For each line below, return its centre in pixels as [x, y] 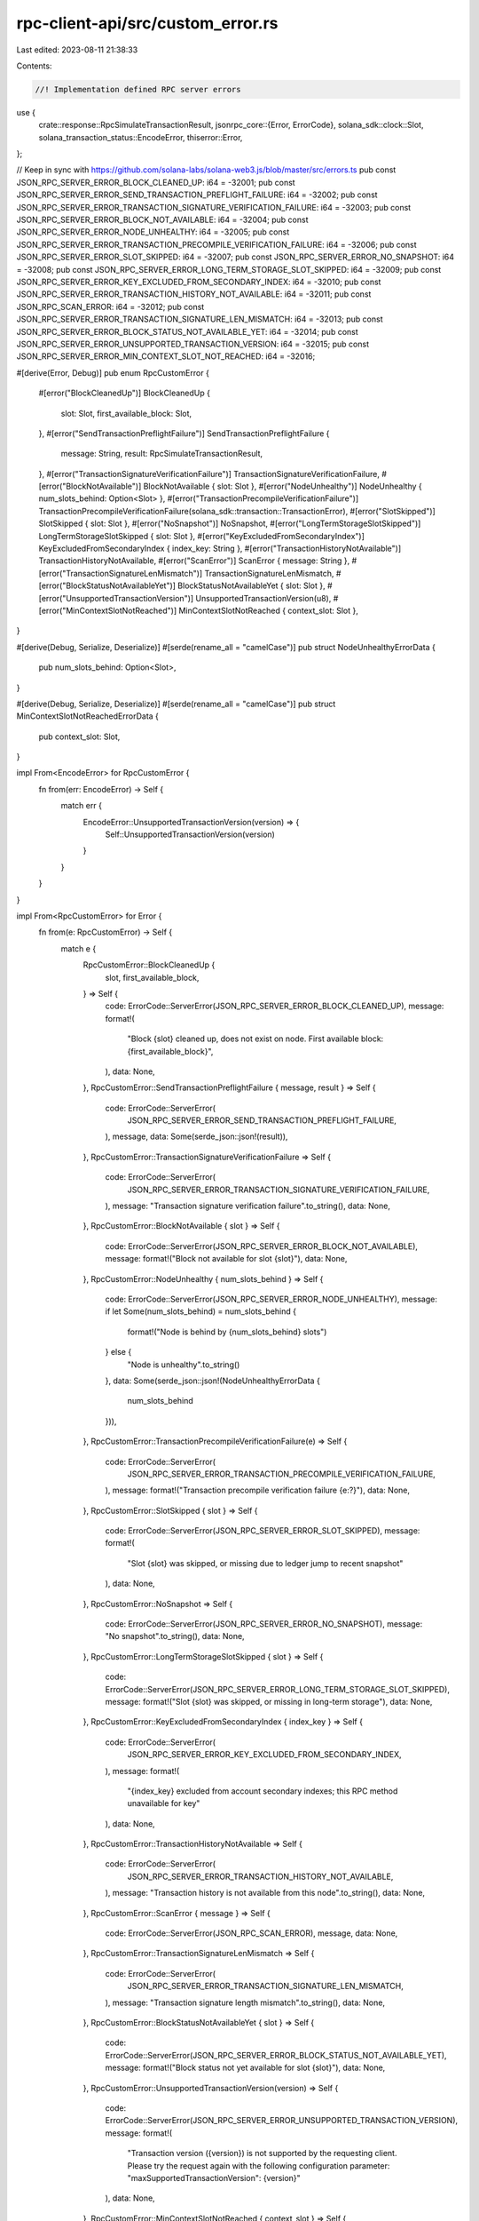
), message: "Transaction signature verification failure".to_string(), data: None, [247, 1206]
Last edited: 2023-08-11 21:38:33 [77, 50]
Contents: [34, 66]
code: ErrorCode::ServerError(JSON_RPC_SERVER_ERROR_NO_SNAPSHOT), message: [264, 1624]
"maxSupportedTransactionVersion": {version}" [214, 2177]
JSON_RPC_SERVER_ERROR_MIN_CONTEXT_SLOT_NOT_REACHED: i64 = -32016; [166, 356]
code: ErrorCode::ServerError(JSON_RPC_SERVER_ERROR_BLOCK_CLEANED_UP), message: [275, 1006]
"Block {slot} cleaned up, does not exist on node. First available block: [255, 1039]
